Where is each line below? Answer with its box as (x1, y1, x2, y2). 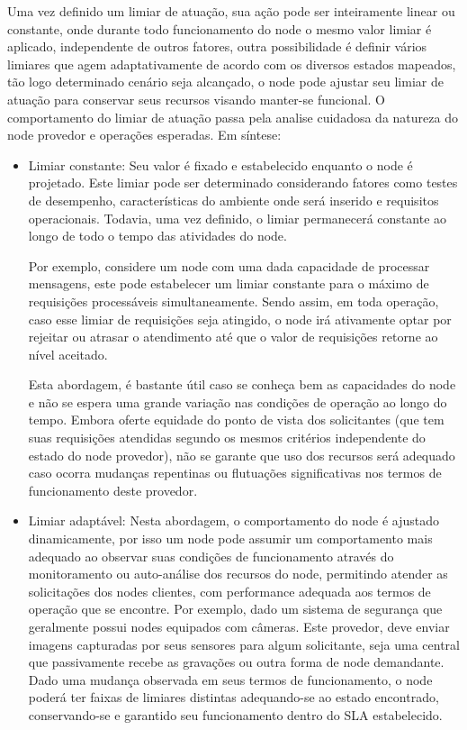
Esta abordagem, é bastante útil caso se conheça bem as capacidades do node (28, 375, 456, 394)
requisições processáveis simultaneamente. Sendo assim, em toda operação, (28, 291, 439, 310)
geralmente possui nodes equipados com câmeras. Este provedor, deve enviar (28, 617, 450, 635)
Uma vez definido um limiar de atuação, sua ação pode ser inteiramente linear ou (7, 2, 455, 20)
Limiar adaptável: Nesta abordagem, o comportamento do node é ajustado (28, 511, 440, 530)
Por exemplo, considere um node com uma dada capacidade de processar (28, 256, 430, 275)
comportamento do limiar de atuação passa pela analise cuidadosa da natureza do (7, 107, 458, 126)
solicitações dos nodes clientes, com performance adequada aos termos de (28, 581, 431, 600)
